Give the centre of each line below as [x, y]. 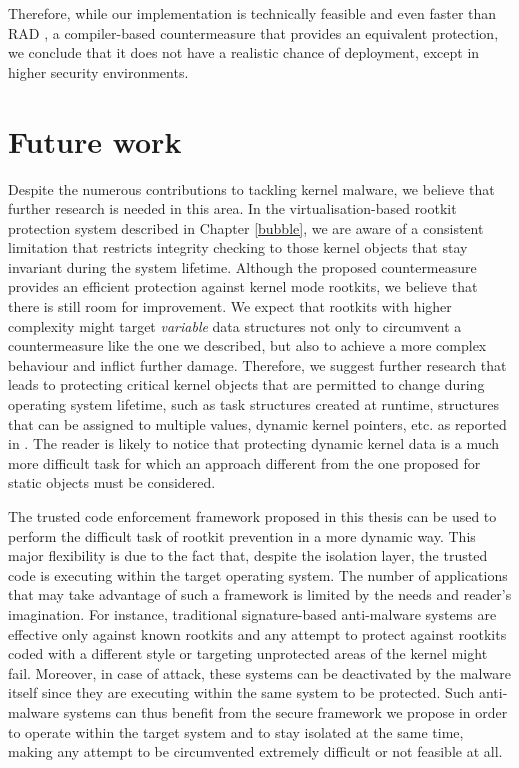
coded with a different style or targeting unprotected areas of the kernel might [248, 653]
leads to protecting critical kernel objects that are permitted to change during [246, 384]
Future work [95, 140]
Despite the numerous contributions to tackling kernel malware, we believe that [251, 188]
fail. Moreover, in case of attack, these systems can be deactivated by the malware [259, 672]
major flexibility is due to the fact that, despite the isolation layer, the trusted [248, 555]
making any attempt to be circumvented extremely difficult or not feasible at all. [255, 751]
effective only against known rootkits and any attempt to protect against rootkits [257, 633]
